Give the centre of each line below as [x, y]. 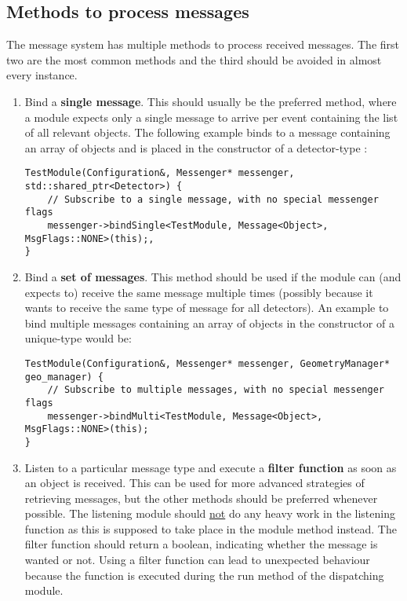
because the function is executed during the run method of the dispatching [204, 575]
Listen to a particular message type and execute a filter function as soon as [211, 467]
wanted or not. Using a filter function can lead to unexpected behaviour [197, 560]
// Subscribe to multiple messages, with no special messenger [216, 390]
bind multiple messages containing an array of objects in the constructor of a [209, 322]
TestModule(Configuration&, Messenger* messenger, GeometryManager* [207, 363]
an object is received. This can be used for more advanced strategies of [194, 483]
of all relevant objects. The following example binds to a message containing [207, 132]
